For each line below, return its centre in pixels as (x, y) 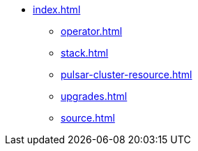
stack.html (85, 53)
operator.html (92, 31)
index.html (57, 9)
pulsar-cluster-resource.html (127, 74)
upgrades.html (94, 96)
